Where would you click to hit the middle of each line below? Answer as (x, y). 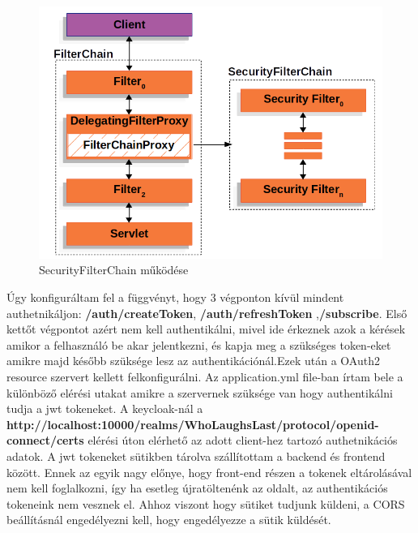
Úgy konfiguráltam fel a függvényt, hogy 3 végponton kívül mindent (175, 297)
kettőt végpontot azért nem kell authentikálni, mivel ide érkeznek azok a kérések (206, 329)
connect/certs (45, 440)
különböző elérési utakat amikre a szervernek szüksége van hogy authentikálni (200, 392)
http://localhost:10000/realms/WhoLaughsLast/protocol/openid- (193, 424)
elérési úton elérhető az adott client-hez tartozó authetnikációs (243, 440)
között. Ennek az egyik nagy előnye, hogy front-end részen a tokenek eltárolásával (209, 472)
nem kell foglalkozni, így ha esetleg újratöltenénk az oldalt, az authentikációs (197, 488)
